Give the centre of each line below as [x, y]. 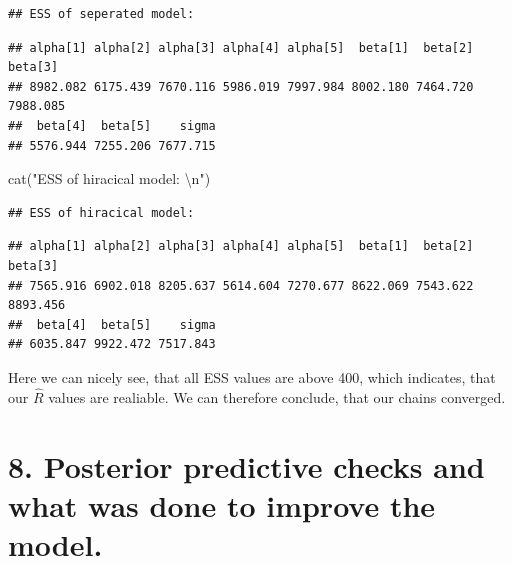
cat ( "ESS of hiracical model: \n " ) [109, 178]
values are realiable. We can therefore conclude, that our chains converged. [277, 396]
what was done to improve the [222, 504]
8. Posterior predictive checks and [246, 465]
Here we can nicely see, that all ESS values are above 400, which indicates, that [252, 376]
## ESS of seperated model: [101, 14]
